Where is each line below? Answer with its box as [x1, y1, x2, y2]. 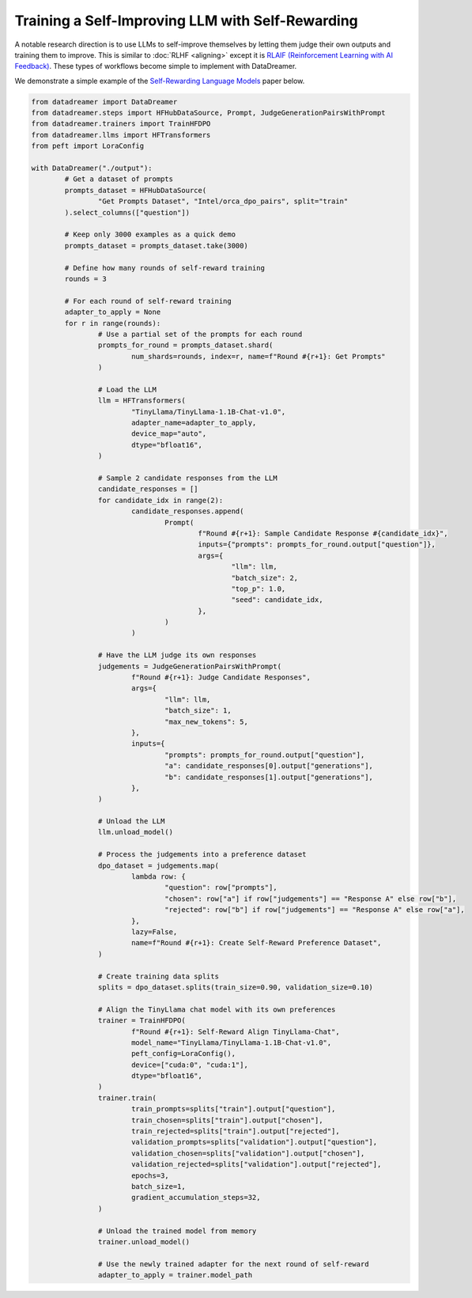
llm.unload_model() [97, 827, 174, 837]
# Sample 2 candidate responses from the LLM [97, 473, 278, 482]
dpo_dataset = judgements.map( [97, 861, 219, 870]
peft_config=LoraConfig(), [130, 1049, 236, 1058]
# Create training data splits [97, 971, 219, 981]
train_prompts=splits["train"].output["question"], [130, 1104, 336, 1114]
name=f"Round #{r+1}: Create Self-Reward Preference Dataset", [130, 938, 382, 948]
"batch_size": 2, [231, 573, 299, 582]
